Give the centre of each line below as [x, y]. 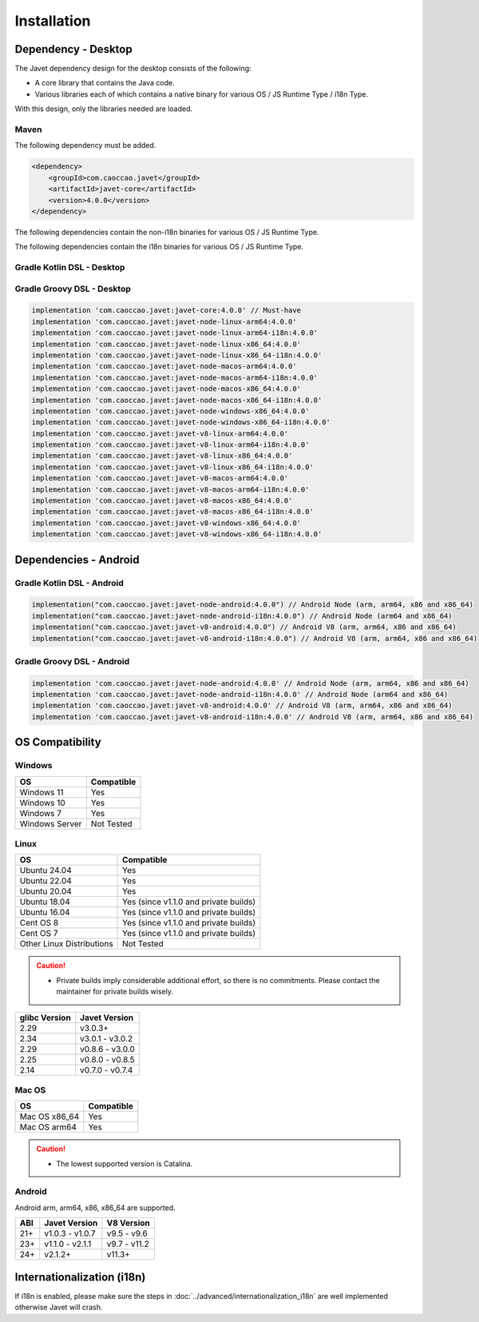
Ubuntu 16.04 [45, 913]
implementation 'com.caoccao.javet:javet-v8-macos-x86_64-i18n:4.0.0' [173, 512]
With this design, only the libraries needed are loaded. [104, 109]
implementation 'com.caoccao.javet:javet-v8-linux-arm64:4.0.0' [160, 433]
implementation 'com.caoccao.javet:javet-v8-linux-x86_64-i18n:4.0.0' [173, 467]
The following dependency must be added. [85, 145]
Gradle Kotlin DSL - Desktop [70, 268]
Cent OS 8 [39, 923]
